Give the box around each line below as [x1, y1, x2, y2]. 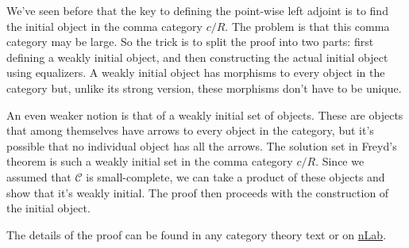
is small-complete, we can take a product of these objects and [86, 168, 385, 185]
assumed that [6, 168, 71, 185]
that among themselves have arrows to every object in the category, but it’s [6, 122, 374, 139]
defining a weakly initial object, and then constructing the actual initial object [6, 48, 388, 65]
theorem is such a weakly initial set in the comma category [6, 153, 293, 170]
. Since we [315, 153, 365, 170]
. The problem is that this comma [225, 17, 390, 34]
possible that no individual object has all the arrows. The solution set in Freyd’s [6, 137, 397, 154]
